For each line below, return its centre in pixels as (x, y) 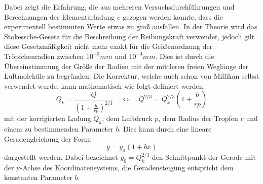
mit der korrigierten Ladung (48, 118)
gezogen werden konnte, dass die (173, 16)
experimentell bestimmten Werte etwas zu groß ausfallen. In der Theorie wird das (131, 26)
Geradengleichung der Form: (48, 138)
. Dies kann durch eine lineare (165, 129)
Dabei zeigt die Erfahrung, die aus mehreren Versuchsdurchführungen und (119, 7)
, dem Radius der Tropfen (198, 118)
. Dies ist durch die (185, 56)
